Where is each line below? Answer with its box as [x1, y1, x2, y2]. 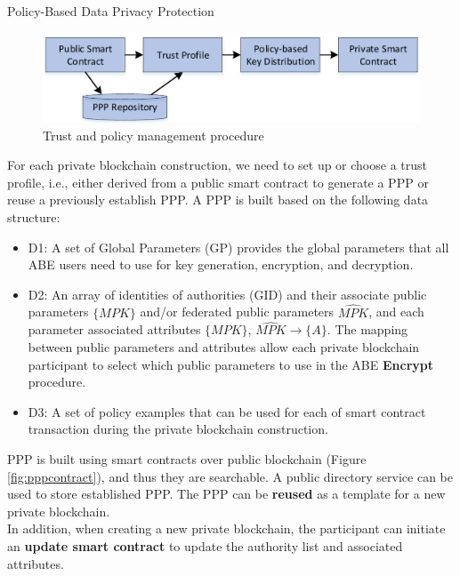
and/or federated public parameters [140, 302, 335, 321]
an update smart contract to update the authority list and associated [7, 536, 403, 555]
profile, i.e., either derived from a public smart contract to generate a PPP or [7, 172, 429, 191]
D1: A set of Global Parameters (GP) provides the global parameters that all [28, 237, 449, 256]
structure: [7, 208, 61, 226]
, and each [368, 302, 424, 321]
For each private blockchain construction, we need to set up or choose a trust [7, 156, 427, 174]
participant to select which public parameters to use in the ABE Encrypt [28, 355, 433, 373]
